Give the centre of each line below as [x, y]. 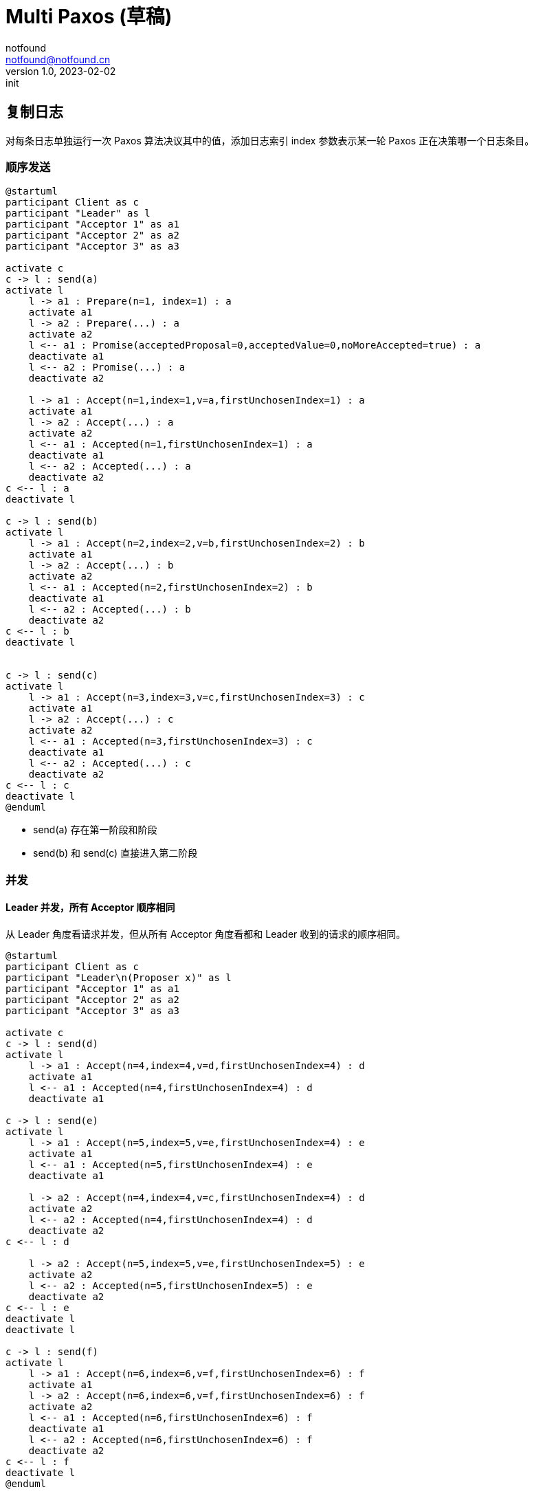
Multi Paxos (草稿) [89, 17]
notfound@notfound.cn [58, 59]
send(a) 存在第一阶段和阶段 [95, 830]
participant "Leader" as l [78, 213]
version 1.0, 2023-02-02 [61, 71]
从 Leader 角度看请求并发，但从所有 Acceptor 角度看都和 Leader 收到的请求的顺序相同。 [206, 934]
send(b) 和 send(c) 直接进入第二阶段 [115, 853]
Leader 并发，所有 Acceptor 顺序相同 [90, 908]
